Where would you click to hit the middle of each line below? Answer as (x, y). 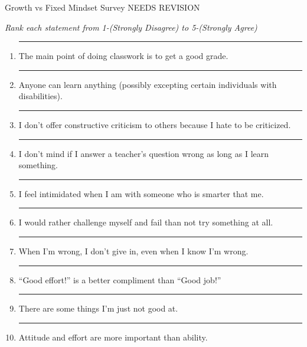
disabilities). (40, 96)
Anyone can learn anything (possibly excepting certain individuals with (148, 84)
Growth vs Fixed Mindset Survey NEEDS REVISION (102, 7)
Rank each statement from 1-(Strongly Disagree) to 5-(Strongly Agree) (131, 27)
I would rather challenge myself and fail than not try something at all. (146, 222)
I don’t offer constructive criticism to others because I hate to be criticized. (155, 124)
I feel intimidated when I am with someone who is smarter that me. (141, 193)
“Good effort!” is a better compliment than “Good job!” (120, 279)
